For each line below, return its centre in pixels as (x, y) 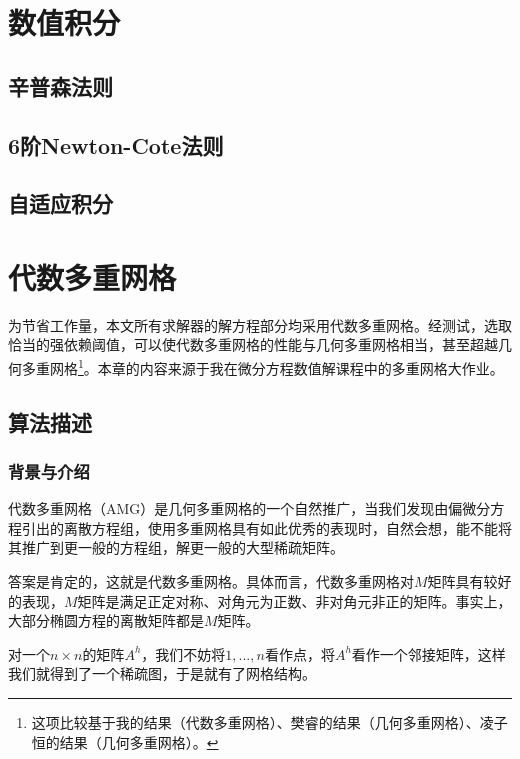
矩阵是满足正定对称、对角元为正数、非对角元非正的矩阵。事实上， (294, 600)
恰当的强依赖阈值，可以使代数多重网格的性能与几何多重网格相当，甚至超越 (253, 344)
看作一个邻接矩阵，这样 (428, 653)
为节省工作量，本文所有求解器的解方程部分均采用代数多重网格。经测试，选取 (260, 324)
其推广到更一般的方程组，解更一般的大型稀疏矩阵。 (176, 547)
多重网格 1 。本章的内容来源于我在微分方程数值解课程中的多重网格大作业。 (262, 366)
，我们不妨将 (183, 653)
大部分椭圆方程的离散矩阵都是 (106, 620)
